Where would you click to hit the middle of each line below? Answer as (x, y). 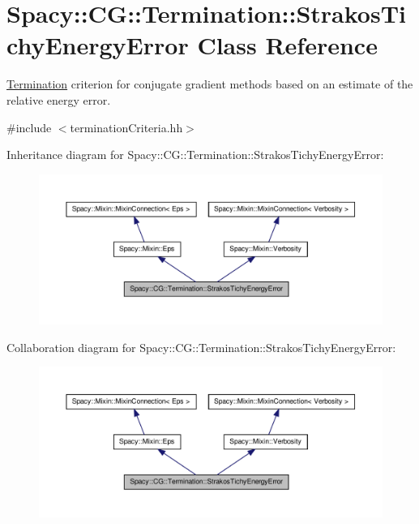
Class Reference (287, 45)
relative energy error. (59, 99)
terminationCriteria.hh (126, 127)
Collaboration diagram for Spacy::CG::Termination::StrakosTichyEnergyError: (201, 347)
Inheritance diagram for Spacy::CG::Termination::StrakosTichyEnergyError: (195, 155)
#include (29, 127)
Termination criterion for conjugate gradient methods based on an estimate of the (210, 84)
